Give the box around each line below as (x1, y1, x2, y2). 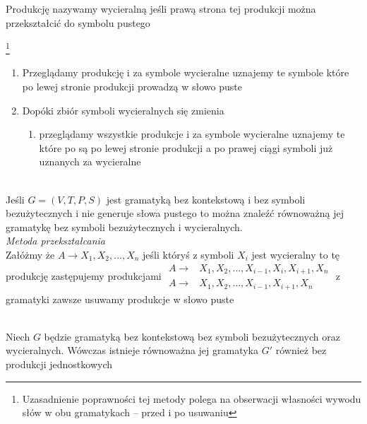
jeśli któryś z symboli (143, 247, 234, 261)
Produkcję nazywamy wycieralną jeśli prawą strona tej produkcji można (6, 1, 316, 16)
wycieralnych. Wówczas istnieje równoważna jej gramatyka (6, 343, 259, 358)
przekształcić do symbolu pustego (6, 15, 150, 30)
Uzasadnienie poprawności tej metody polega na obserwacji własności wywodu (22, 391, 361, 406)
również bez (275, 343, 327, 358)
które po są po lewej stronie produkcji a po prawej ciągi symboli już (39, 140, 333, 155)
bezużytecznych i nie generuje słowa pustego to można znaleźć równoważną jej (6, 206, 344, 220)
